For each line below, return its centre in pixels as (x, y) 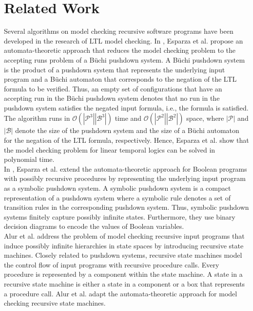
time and (128, 118)
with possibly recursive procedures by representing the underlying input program (125, 178)
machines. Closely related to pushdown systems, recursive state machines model (123, 255)
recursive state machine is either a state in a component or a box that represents (125, 283)
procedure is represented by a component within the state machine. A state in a (123, 274)
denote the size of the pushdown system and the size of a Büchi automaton (127, 130)
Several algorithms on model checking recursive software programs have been (119, 31)
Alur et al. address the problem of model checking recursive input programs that (124, 236)
